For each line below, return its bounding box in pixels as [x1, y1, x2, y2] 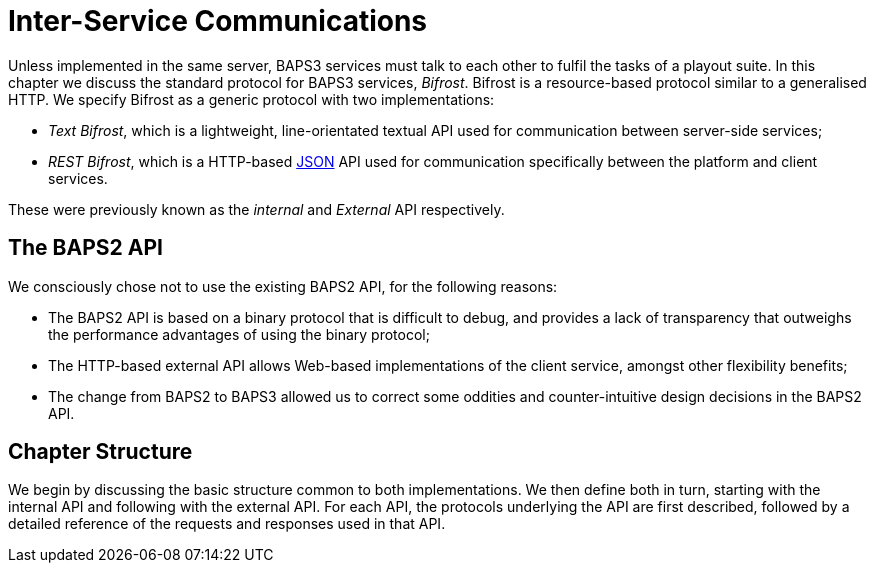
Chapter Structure [8, 439, 193, 465]
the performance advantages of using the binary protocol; [48, 325, 430, 343]
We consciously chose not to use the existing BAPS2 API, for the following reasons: [8, 277, 558, 295]
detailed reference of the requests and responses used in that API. [8, 515, 446, 533]
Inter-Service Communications [8, 4, 428, 38]
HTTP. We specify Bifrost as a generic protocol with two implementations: [8, 90, 495, 108]
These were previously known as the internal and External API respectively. [8, 200, 505, 218]
